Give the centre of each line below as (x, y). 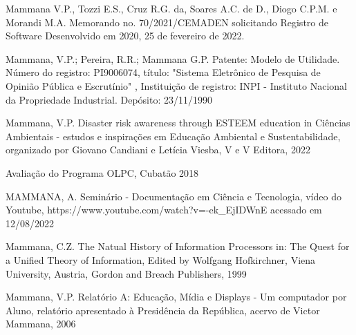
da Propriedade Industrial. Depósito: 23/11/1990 (109, 99)
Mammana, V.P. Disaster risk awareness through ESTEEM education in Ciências (178, 123)
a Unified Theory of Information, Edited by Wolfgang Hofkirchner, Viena (161, 259)
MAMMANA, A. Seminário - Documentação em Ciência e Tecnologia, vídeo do (174, 196)
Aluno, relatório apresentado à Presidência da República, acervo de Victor (163, 310)
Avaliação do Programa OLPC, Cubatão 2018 (102, 172)
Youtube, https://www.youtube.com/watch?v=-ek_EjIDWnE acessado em (164, 210)
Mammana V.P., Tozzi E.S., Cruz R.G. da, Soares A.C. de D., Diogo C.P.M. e (171, 8)
